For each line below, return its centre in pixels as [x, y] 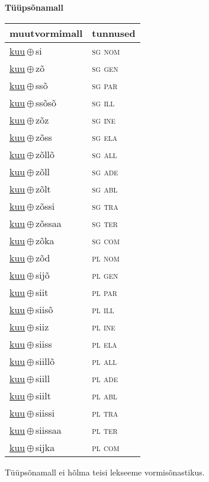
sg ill [103, 102]
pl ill [103, 309]
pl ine [104, 326]
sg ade [105, 171]
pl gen [105, 275]
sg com [106, 240]
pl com [106, 447]
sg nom [106, 51]
